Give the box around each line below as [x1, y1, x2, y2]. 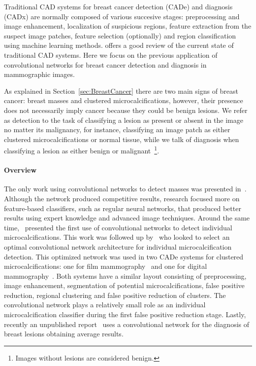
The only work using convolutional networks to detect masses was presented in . [4, 183, 247, 194]
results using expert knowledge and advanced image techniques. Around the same [4, 213, 250, 223]
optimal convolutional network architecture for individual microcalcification [4, 241, 232, 252]
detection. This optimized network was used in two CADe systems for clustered [4, 251, 244, 261]
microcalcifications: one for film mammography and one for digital [4, 261, 207, 271]
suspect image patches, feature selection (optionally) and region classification [4, 30, 236, 40]
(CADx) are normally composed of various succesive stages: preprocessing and [4, 11, 240, 21]
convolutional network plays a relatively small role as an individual [4, 299, 206, 310]
